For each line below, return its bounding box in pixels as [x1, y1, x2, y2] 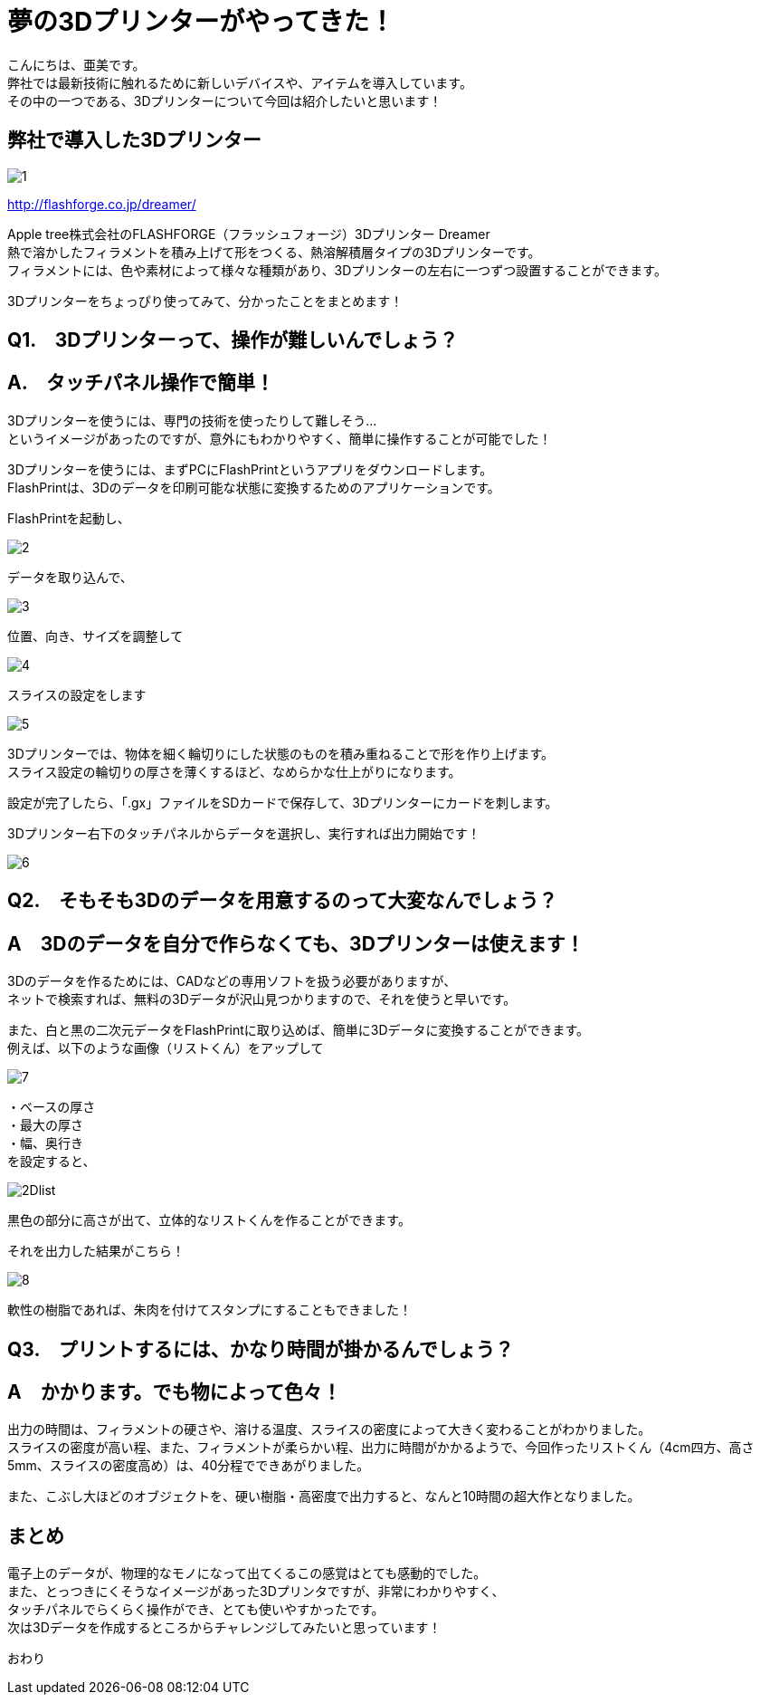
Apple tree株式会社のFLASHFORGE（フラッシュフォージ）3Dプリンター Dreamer [7, 225, 490, 242]
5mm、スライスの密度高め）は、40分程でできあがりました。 [7, 1458, 370, 1474]
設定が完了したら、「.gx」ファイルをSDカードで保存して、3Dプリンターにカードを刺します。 [7, 794, 558, 810]
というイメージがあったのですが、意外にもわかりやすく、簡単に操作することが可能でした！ [7, 430, 552, 446]
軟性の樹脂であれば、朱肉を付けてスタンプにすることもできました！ [7, 1302, 413, 1318]
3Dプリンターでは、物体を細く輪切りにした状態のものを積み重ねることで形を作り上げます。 [7, 745, 555, 761]
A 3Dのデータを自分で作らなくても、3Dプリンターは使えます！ [7, 932, 584, 955]
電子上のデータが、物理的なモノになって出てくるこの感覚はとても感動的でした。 [7, 1565, 487, 1582]
